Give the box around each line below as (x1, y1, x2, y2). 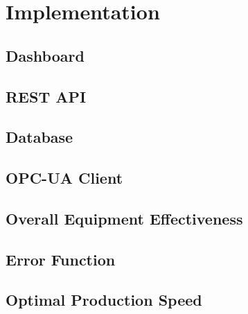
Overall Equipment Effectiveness (6, 207, 243, 229)
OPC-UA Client (6, 167, 123, 189)
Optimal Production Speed (6, 289, 202, 311)
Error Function (6, 248, 116, 270)
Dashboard (6, 44, 85, 66)
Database (6, 126, 73, 148)
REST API (6, 85, 87, 107)
